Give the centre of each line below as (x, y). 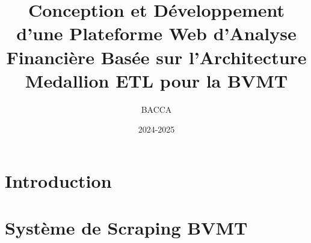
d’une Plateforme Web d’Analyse (156, 33)
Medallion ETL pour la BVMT (156, 80)
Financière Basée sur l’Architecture (156, 57)
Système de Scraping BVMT (126, 228)
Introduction (58, 180)
